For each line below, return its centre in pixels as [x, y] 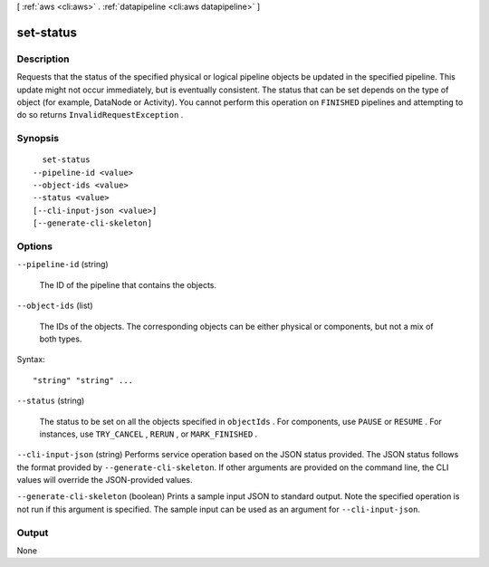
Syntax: [31, 360]
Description [43, 59]
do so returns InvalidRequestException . [100, 115]
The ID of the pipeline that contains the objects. [128, 284]
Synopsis [38, 139]
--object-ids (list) [55, 306]
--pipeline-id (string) [62, 264]
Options [35, 246]
